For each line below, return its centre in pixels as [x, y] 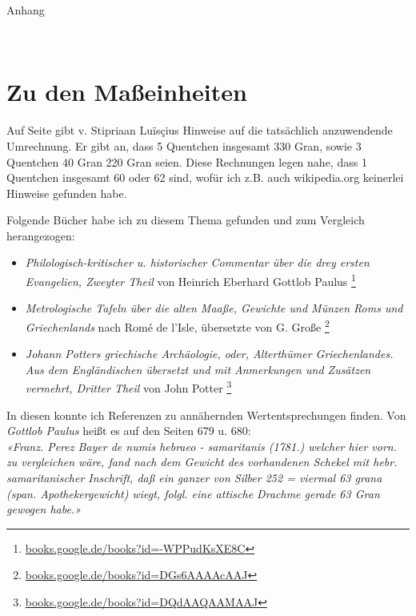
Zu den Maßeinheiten [127, 92]
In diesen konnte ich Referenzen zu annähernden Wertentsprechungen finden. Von [206, 415]
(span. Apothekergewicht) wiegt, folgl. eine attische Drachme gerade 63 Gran [193, 493]
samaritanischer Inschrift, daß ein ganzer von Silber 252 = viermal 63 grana [194, 477]
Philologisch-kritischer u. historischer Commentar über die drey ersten [197, 262]
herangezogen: [41, 235]
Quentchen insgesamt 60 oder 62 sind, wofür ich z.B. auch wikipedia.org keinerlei [205, 177]
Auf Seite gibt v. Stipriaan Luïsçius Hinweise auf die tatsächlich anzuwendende [200, 130]
